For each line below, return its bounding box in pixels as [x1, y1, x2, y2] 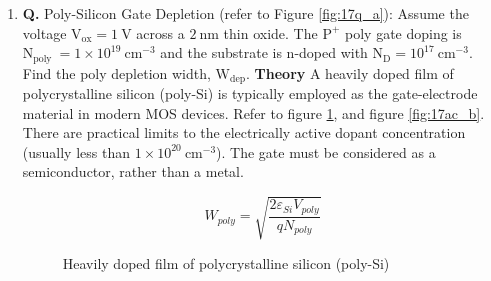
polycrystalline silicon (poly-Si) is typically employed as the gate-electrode [22, 83, 478, 104]
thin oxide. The [223, 22, 318, 43]
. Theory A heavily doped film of [246, 62, 454, 83]
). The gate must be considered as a [216, 141, 436, 162]
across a [136, 22, 185, 43]
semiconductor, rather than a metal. [22, 161, 244, 182]
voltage [22, 22, 67, 43]
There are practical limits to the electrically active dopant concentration [22, 122, 466, 143]
